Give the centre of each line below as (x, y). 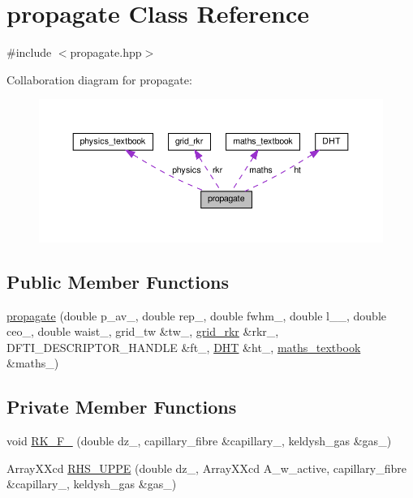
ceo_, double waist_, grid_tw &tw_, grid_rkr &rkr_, (143, 331)
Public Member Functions (118, 281)
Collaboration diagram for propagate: (99, 79)
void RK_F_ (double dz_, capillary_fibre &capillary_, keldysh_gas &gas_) (199, 441)
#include (29, 52)
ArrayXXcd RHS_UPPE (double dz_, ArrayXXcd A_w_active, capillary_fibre (207, 468)
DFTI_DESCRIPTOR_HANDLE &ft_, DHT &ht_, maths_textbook (184, 347)
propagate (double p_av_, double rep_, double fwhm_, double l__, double (196, 315)
